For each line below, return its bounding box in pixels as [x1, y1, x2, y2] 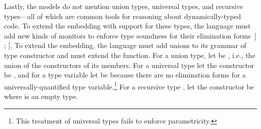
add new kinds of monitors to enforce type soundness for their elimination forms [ [4, 30, 256, 40]
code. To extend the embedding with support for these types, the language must [4, 20, 251, 31]
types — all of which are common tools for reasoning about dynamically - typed [4, 10, 241, 21]
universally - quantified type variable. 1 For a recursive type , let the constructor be [4, 79, 254, 91]
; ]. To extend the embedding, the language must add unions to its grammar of [4, 40, 246, 50]
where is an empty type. [4, 91, 78, 101]
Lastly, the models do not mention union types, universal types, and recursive [4, 1, 243, 11]
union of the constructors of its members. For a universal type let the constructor [4, 59, 254, 70]
